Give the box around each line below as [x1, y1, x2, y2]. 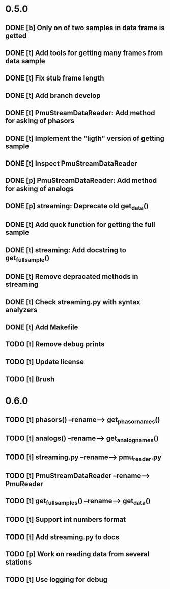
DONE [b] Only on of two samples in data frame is [5, 23, 165, 32]
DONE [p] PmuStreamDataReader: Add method [5, 176, 157, 185]
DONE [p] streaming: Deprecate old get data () [5, 202, 149, 211]
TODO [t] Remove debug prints [5, 340, 105, 349]
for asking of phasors [5, 117, 75, 125]
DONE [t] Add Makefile [5, 323, 78, 332]
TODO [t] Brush [5, 375, 55, 384]
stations [5, 558, 32, 567]
